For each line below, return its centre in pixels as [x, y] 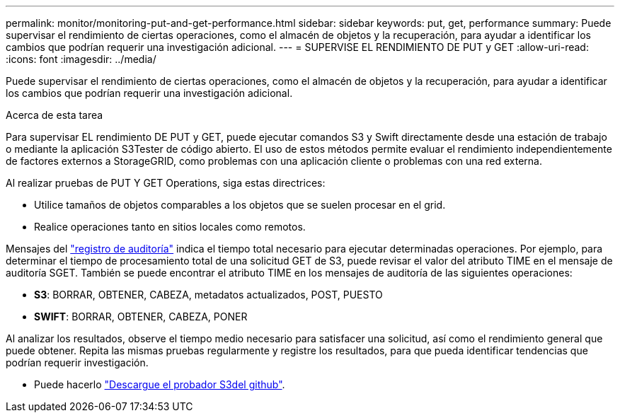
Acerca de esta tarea [54, 115]
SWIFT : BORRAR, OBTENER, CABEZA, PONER [141, 317]
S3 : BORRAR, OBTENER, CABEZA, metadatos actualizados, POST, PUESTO [208, 295]
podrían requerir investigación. [77, 362]
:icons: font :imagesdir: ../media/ [81, 59]
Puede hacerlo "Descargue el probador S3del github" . [160, 384]
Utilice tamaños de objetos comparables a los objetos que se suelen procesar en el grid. [240, 205]
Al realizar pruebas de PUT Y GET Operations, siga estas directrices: [166, 183]
